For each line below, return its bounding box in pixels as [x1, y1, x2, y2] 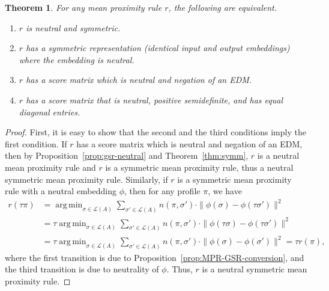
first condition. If [5, 137, 67, 150]
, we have [208, 185, 242, 197]
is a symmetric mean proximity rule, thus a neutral [105, 161, 294, 173]
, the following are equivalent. [168, 1, 277, 13]
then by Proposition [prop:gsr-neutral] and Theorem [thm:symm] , [5, 149, 249, 162]
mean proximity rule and [5, 161, 96, 173]
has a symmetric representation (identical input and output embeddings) [26, 41, 290, 54]
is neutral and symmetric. [26, 21, 121, 34]
